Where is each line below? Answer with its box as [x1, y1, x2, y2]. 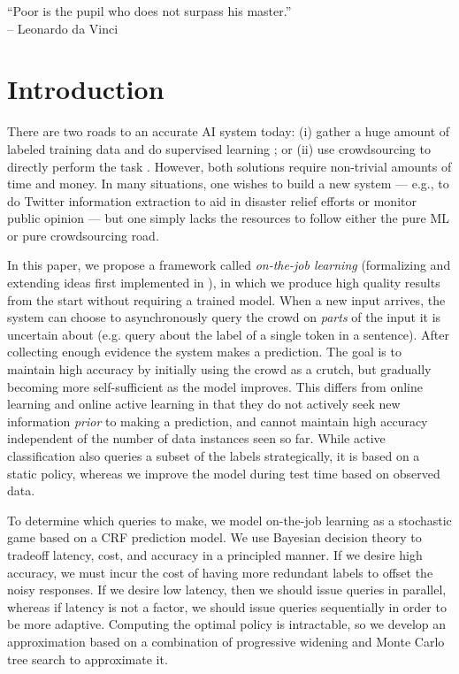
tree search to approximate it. [7, 649, 168, 668]
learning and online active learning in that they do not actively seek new [7, 394, 401, 413]
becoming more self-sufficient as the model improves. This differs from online [7, 377, 423, 395]
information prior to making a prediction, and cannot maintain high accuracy [7, 411, 428, 430]
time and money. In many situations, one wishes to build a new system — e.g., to [7, 174, 449, 193]
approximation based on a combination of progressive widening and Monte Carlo [7, 632, 445, 650]
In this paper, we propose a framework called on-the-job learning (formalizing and [7, 256, 451, 274]
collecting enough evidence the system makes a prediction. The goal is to [7, 342, 402, 361]
